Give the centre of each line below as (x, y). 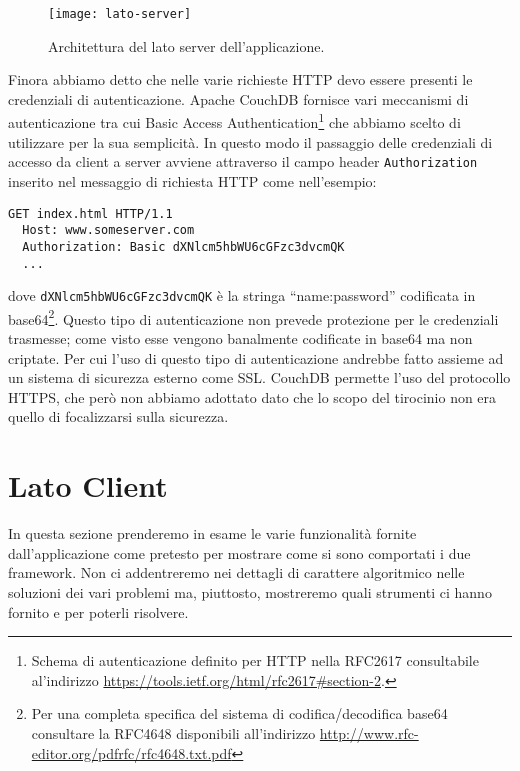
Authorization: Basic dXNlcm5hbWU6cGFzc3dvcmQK (183, 246)
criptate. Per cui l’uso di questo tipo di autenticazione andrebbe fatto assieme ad (256, 357)
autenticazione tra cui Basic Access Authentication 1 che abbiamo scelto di (234, 121)
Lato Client (88, 485)
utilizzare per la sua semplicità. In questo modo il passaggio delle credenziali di (250, 141)
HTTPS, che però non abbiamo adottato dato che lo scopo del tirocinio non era (252, 396)
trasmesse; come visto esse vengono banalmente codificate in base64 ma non (240, 338)
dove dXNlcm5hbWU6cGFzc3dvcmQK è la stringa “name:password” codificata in (242, 295)
